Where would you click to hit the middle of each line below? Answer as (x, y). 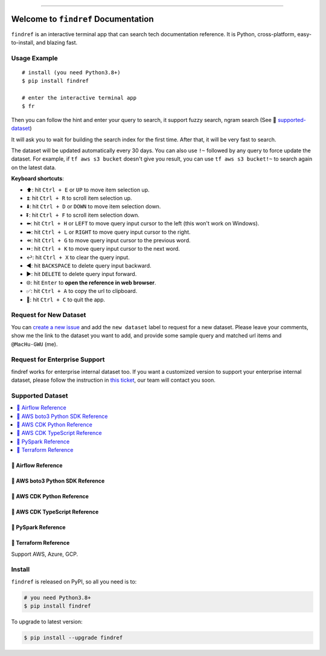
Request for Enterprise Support (58, 359)
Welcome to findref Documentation (82, 19)
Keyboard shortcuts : (38, 179)
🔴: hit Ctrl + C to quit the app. (66, 300)
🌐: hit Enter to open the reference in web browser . (91, 282)
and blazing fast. (57, 42)
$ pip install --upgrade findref (73, 638)
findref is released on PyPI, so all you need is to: (74, 581)
